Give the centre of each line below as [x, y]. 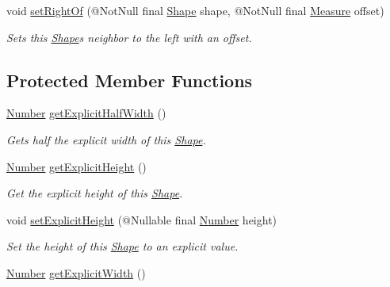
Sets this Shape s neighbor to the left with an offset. [129, 37]
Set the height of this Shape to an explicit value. [122, 246]
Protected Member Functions [130, 80]
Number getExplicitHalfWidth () [86, 113]
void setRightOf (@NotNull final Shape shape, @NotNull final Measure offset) [195, 10]
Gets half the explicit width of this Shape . [106, 139]
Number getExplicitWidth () [76, 272]
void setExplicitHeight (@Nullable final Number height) [142, 219]
